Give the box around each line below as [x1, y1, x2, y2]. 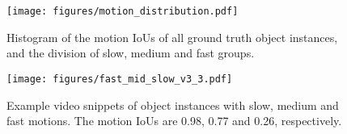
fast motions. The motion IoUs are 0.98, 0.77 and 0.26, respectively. [6, 112, 342, 129]
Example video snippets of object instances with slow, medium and [6, 96, 339, 113]
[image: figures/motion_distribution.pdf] [6, 6, 239, 17]
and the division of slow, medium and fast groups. [6, 44, 255, 61]
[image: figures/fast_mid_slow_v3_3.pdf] [6, 73, 233, 85]
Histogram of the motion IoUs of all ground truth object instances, [6, 28, 338, 45]
